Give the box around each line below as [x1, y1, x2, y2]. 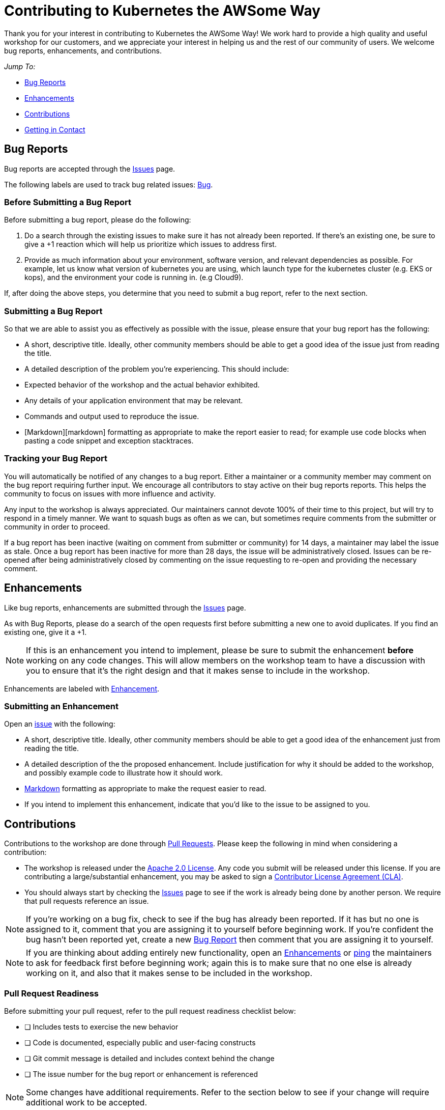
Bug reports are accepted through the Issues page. [4, 164, 175, 173]
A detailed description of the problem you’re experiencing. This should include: [24, 365, 289, 374]
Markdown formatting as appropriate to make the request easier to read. [24, 784, 266, 793]
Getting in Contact [24, 125, 85, 134]
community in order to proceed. [4, 522, 110, 531]
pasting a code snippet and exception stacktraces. [24, 436, 194, 446]
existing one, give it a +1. [4, 627, 87, 636]
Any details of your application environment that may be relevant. [24, 396, 243, 405]
